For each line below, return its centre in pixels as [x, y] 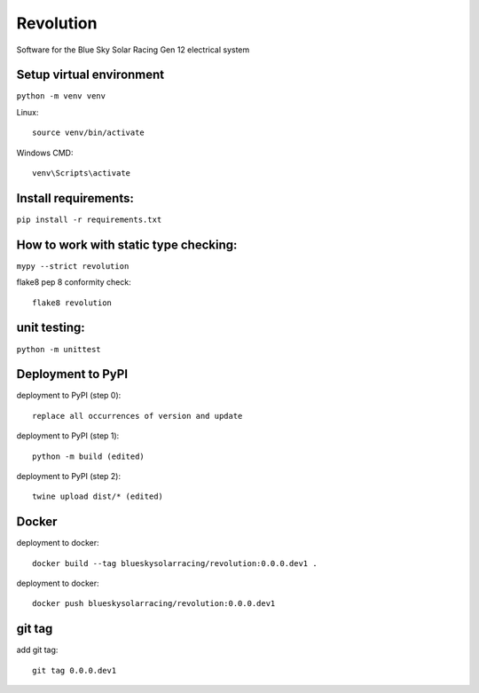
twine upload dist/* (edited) [98, 496]
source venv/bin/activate [89, 133]
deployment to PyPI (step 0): [69, 396]
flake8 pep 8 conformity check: [74, 282]
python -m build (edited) [89, 456]
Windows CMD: [45, 153]
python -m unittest [59, 349]
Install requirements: [75, 198]
